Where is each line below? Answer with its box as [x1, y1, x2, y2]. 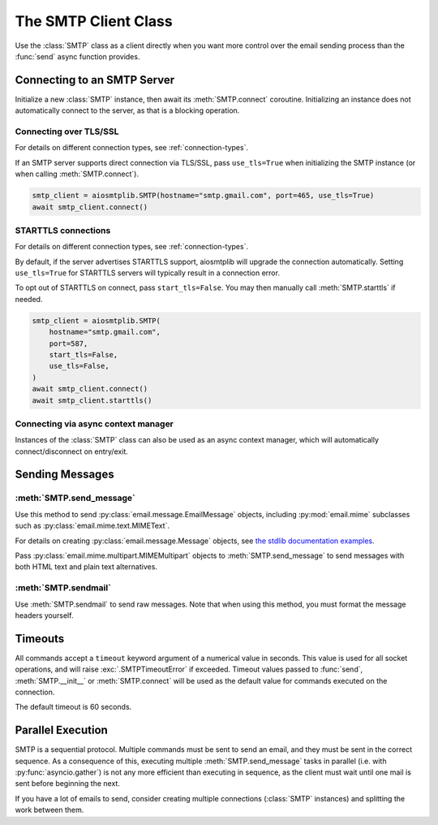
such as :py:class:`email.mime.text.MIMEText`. [15, 520, 170, 531]
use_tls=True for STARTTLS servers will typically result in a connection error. [15, 268, 280, 278]
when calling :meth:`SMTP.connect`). [15, 169, 140, 179]
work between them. [15, 805, 84, 815]
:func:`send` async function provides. [15, 51, 140, 61]
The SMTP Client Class [15, 12, 174, 30]
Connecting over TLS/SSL [15, 126, 119, 137]
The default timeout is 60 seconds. [15, 702, 132, 712]
